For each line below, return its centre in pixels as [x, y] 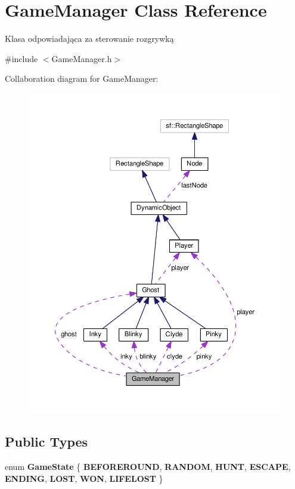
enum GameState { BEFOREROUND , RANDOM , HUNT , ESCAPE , [148, 467]
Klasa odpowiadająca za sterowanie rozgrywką [89, 39]
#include [21, 58]
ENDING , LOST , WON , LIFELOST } [84, 478]
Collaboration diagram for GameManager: [82, 79]
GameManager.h [82, 58]
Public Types [46, 442]
